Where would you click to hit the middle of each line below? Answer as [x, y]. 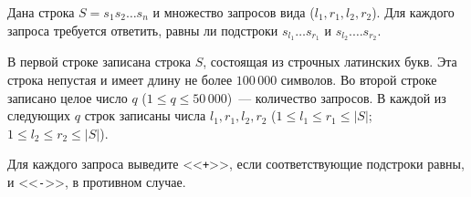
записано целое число [68, 97]
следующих [39, 115]
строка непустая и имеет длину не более [120, 80]
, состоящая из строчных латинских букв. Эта [330, 62]
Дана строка [41, 12]
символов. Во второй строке [359, 80]
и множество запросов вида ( [234, 12]
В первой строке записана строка [99, 62]
